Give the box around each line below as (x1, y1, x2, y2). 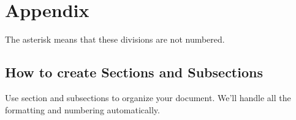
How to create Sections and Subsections (5, 63, 263, 82)
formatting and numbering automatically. (5, 103, 160, 116)
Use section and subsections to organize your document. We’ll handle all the (5, 91, 291, 104)
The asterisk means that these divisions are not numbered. (5, 33, 225, 46)
